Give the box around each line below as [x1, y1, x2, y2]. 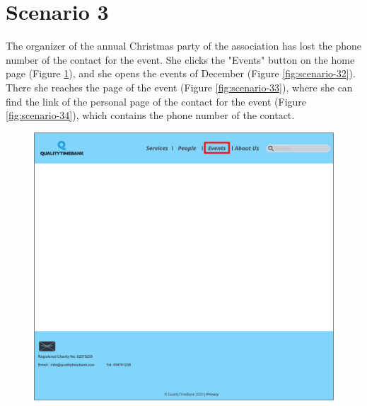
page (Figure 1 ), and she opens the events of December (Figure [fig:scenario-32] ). [6, 66, 356, 81]
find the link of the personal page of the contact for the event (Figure [6, 94, 307, 108]
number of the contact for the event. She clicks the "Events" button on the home [6, 52, 355, 67]
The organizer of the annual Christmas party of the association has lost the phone [6, 38, 362, 53]
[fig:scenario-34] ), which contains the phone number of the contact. [6, 108, 295, 123]
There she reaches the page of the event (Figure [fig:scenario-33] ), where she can [6, 79, 353, 94]
